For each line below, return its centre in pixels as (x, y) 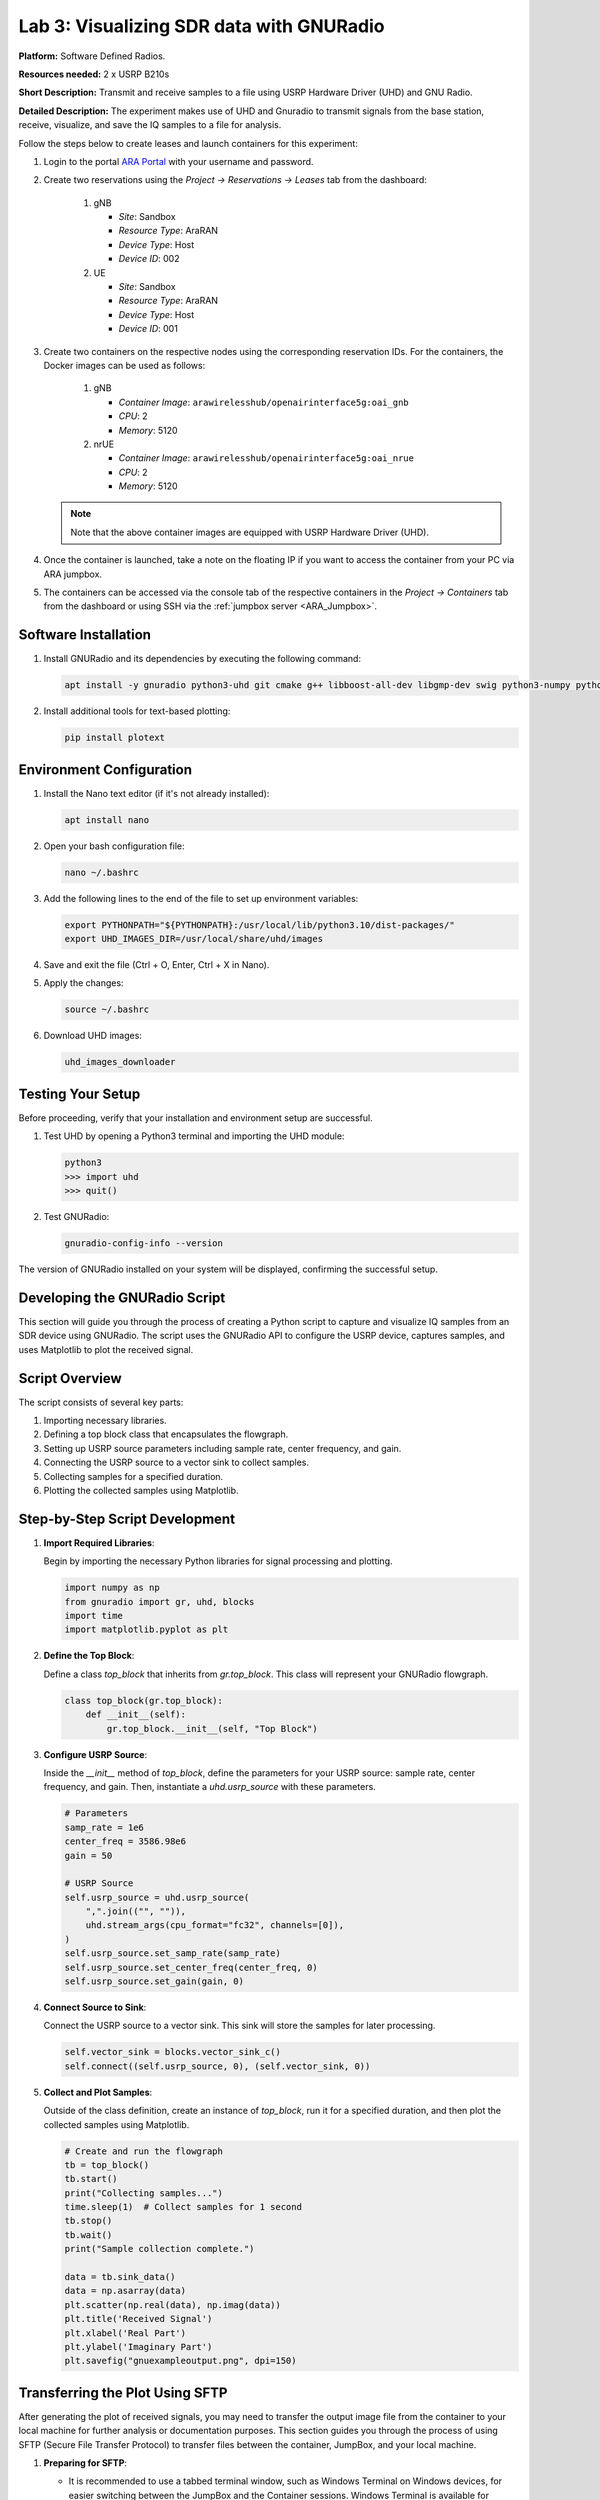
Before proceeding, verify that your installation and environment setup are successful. (196, 1117)
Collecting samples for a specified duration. (133, 1476)
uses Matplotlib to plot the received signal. (106, 1349)
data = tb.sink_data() (120, 2277)
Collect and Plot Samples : (98, 2092)
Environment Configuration (105, 769)
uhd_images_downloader (120, 1062)
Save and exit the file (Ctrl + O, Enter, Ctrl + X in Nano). (156, 965)
